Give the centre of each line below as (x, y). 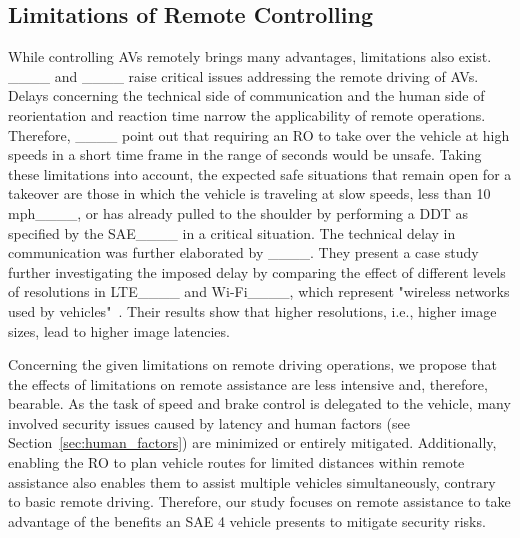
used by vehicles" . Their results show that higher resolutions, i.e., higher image (252, 310)
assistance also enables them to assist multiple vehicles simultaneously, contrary (252, 481)
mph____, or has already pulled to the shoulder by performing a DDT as (238, 212)
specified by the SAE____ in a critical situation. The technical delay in (232, 232)
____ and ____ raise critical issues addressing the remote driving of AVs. (243, 75)
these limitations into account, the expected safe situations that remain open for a (260, 173)
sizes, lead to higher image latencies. (119, 330)
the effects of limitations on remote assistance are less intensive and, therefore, (248, 383)
